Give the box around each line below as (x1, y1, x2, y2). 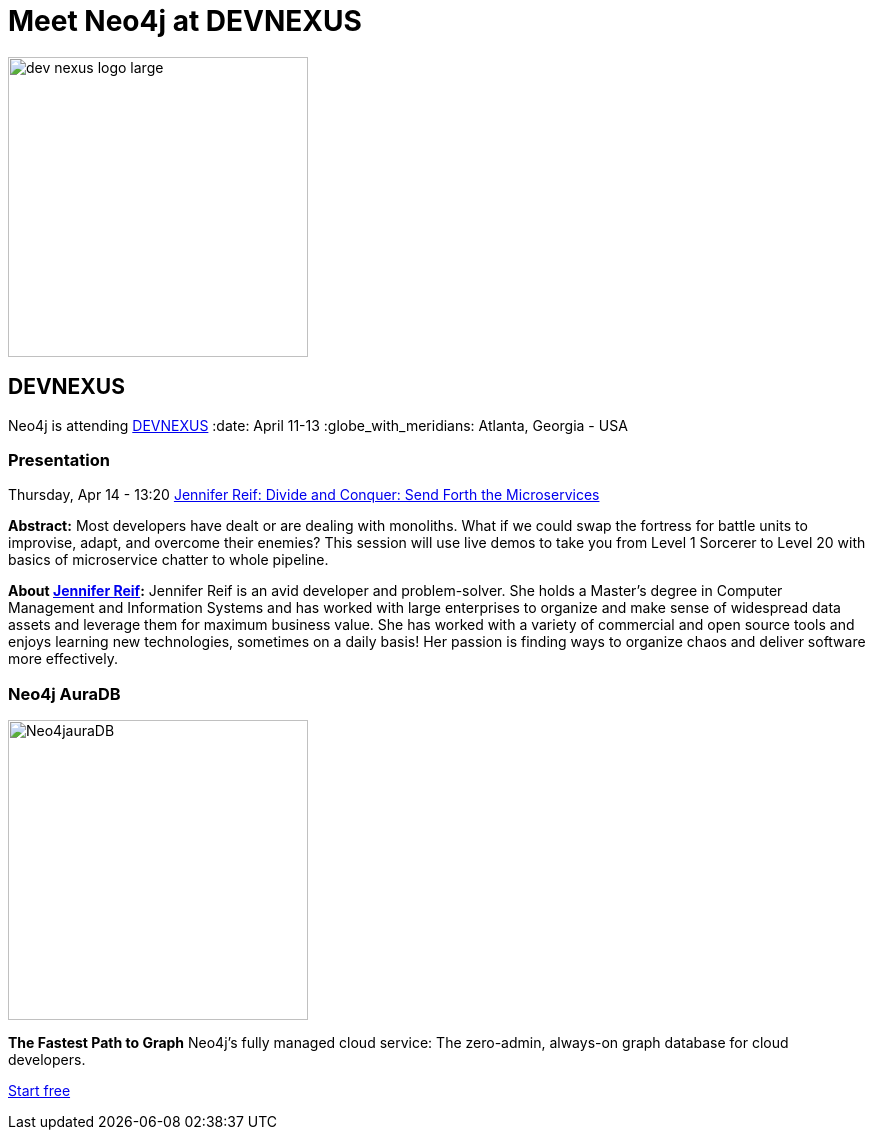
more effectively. (8, 650, 118, 668)
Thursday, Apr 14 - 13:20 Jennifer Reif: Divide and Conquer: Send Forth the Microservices (8, 486, 600, 504)
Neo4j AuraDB (8, 683, 121, 704)
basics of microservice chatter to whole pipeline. (8, 551, 329, 569)
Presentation (8, 449, 110, 470)
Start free (8, 1082, 71, 1100)
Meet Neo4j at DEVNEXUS (8, 4, 362, 38)
